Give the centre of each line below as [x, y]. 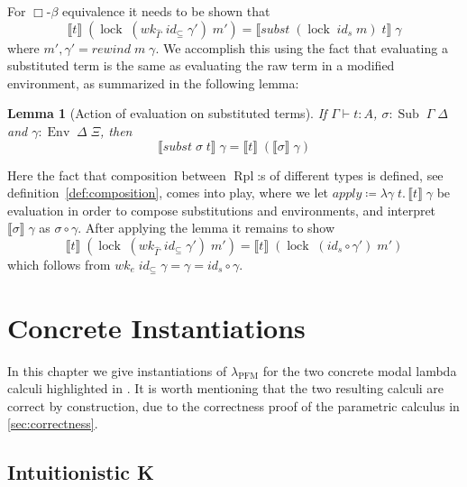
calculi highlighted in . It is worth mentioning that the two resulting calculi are [226, 388]
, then [116, 130]
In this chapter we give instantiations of [117, 370]
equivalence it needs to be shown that [166, 11]
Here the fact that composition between [117, 175]
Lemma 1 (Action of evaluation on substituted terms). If [167, 113]
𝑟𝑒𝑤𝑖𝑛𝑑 [111, 49]
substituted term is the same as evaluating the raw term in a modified [201, 65]
